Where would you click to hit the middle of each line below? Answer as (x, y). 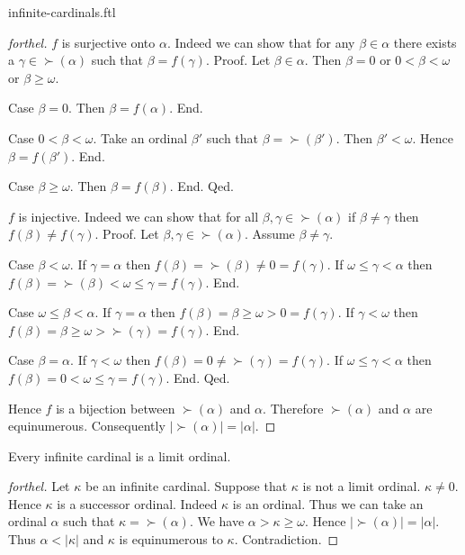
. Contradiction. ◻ (286, 539)
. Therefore (293, 408)
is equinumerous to (171, 539)
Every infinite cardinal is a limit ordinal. (120, 455)
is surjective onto (108, 42)
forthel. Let (39, 486)
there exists (425, 42)
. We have (217, 521)
